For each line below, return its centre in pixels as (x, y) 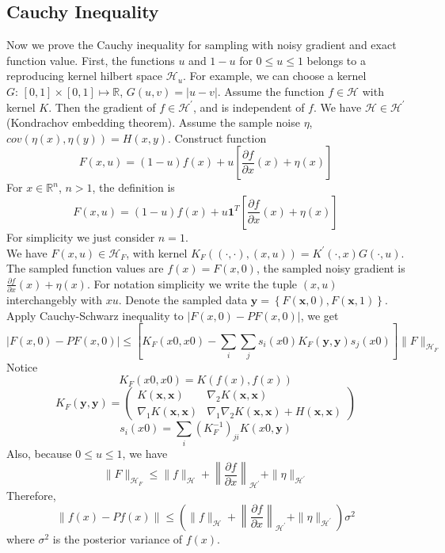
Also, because (39, 453)
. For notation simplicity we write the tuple (192, 283)
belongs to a (336, 60)
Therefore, (31, 496)
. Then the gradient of (102, 107)
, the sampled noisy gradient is (331, 268)
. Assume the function (271, 91)
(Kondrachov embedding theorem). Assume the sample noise (153, 122)
